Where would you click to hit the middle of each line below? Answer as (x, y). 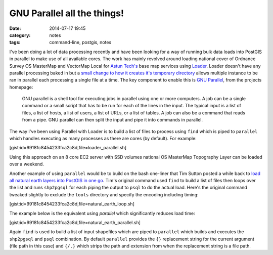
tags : (15, 42)
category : (20, 35)
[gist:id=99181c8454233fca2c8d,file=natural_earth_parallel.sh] (75, 222)
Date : (15, 28)
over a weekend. (27, 164)
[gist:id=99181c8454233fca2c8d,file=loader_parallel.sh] (68, 148)
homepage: (21, 87)
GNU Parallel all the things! (66, 13)
